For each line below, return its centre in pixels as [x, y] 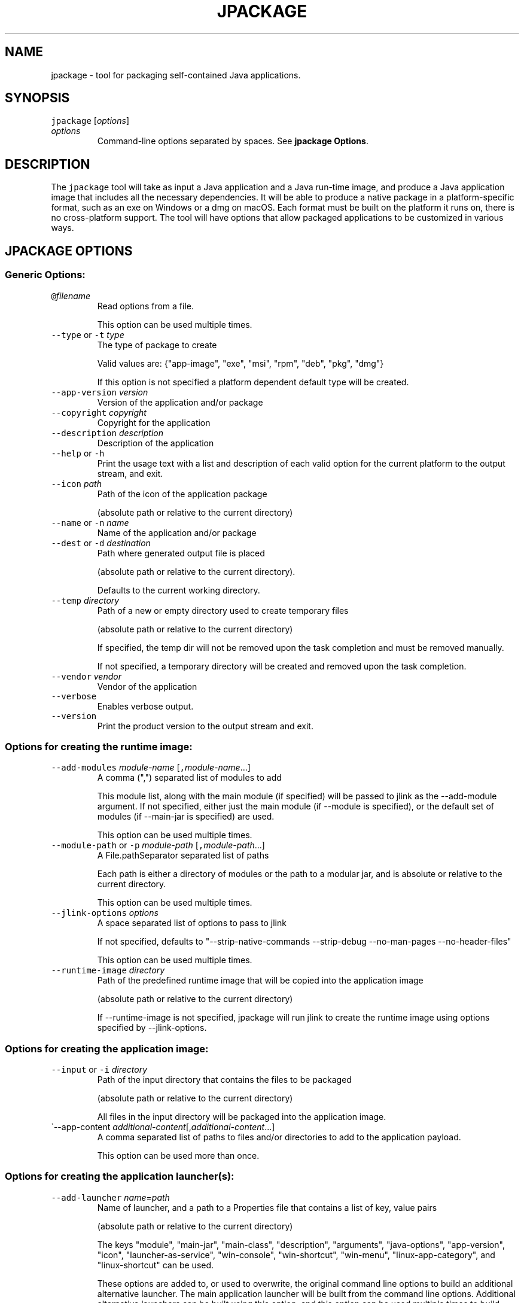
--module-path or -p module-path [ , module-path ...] [158, 845]
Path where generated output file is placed [181, 553]
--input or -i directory [99, 1069]
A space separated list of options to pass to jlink [192, 923]
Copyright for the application [154, 422]
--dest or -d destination [101, 543]
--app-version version [100, 392]
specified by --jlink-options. [152, 1028]
